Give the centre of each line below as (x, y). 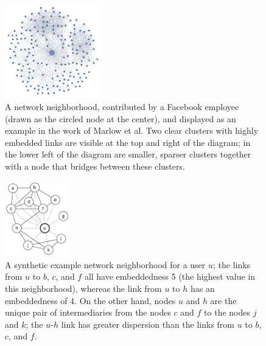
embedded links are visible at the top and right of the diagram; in (128, 142)
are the (223, 300)
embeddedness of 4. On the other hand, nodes (90, 300)
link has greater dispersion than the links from (148, 324)
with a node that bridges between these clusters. (95, 166)
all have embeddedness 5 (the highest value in (170, 276)
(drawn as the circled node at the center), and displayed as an (121, 118)
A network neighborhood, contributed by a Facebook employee (122, 106)
